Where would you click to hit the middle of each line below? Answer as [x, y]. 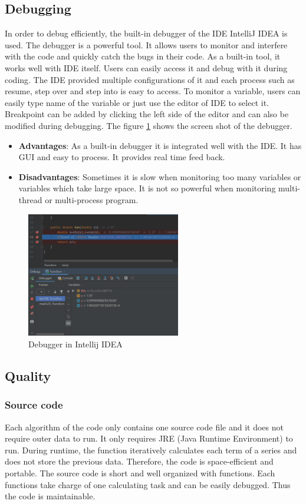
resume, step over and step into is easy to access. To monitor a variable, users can [153, 91]
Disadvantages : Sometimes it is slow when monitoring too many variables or [160, 176]
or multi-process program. [92, 199]
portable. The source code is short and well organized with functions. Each [140, 472]
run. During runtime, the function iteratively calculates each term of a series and [151, 450]
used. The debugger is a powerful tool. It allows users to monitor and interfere [146, 44]
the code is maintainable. [50, 496]
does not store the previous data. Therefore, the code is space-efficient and [139, 461]
